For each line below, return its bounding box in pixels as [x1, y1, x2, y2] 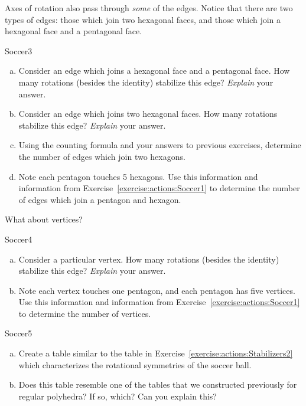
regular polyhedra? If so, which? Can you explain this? [18, 389, 217, 402]
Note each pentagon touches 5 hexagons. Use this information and [18, 170, 258, 182]
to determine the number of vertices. [18, 307, 151, 319]
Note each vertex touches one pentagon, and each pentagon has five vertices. [18, 284, 295, 296]
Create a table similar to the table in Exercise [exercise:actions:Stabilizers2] [18, 347, 293, 359]
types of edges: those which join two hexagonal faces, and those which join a [5, 13, 281, 25]
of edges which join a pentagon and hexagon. [18, 193, 181, 205]
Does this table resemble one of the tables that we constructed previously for [18, 378, 297, 391]
